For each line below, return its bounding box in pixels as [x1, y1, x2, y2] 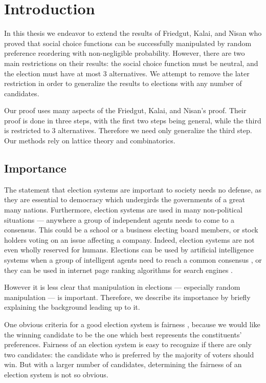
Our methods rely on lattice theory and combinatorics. [4, 135, 175, 146]
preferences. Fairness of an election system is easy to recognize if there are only [4, 339, 252, 350]
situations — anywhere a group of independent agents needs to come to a [4, 214, 234, 225]
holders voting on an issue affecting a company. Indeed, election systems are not [4, 234, 255, 245]
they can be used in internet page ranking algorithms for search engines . [4, 264, 233, 275]
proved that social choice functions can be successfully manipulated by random [4, 37, 252, 48]
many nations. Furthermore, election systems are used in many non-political [4, 204, 242, 215]
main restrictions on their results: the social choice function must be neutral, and [4, 57, 258, 68]
